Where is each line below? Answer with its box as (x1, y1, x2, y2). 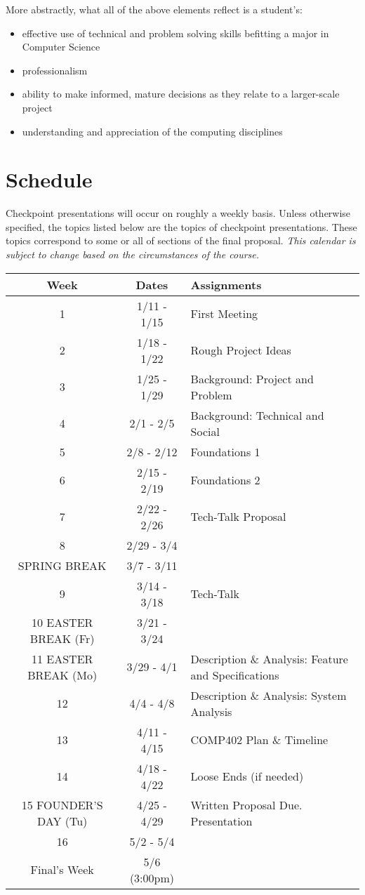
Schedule (6, 165, 93, 194)
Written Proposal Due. (190, 796, 303, 813)
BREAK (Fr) (29, 630, 95, 647)
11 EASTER (31, 650, 93, 667)
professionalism (22, 62, 88, 77)
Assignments (190, 276, 262, 293)
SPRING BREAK (18, 557, 107, 574)
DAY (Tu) (36, 812, 88, 829)
